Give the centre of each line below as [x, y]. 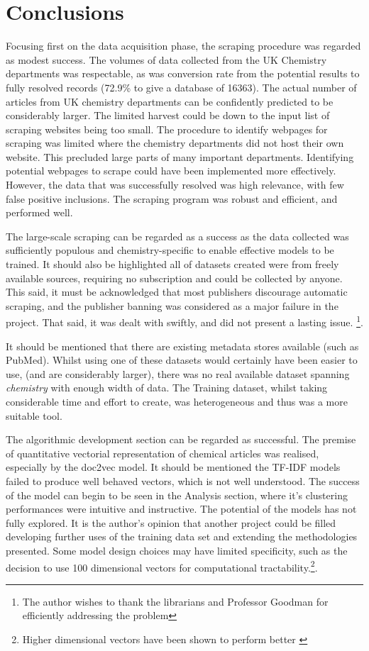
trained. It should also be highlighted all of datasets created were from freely [172, 264]
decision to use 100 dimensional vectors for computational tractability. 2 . [162, 566]
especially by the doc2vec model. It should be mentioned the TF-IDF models [173, 467]
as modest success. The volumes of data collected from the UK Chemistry [166, 59]
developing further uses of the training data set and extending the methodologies [182, 536]
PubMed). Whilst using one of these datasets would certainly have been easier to [182, 360]
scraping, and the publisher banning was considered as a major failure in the [172, 305]
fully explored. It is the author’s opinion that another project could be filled [171, 522]
